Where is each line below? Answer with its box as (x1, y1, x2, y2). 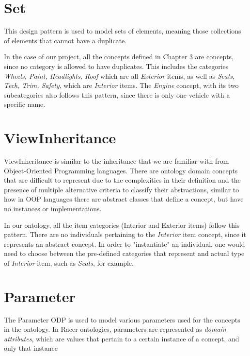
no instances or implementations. (4, 203, 102, 213)
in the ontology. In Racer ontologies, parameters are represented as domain (4, 324, 226, 334)
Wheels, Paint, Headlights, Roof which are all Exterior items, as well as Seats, (4, 70, 235, 81)
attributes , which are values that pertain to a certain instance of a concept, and (4, 333, 239, 343)
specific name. (4, 99, 46, 109)
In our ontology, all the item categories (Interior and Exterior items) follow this (4, 220, 240, 230)
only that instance (4, 343, 58, 353)
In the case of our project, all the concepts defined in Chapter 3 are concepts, (4, 51, 234, 62)
